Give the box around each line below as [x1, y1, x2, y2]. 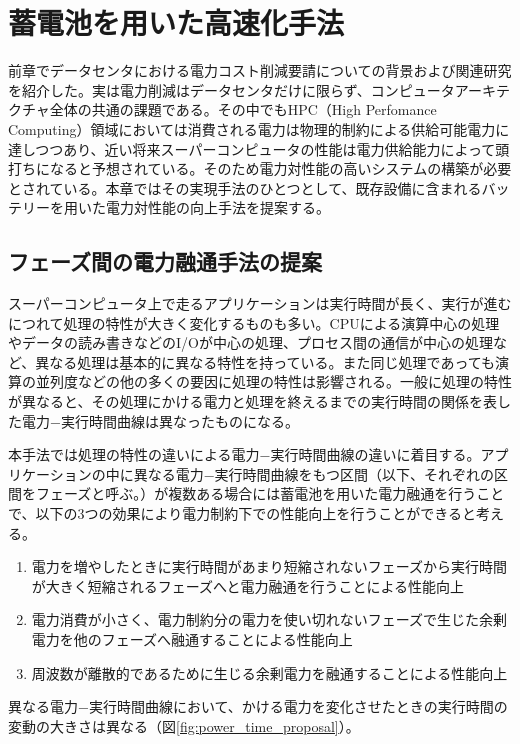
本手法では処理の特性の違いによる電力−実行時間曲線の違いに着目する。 [8, 444, 481, 465]
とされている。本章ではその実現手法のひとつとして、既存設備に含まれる [8, 177, 482, 198]
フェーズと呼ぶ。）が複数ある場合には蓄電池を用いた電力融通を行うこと [35, 483, 505, 504]
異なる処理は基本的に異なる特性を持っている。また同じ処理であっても [35, 351, 496, 372]
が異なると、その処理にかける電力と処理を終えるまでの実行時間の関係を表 [8, 391, 498, 412]
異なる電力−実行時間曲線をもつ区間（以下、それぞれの [133, 463, 495, 484]
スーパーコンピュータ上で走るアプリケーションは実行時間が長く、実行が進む [8, 293, 512, 314]
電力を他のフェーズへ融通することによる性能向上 [31, 628, 353, 649]
